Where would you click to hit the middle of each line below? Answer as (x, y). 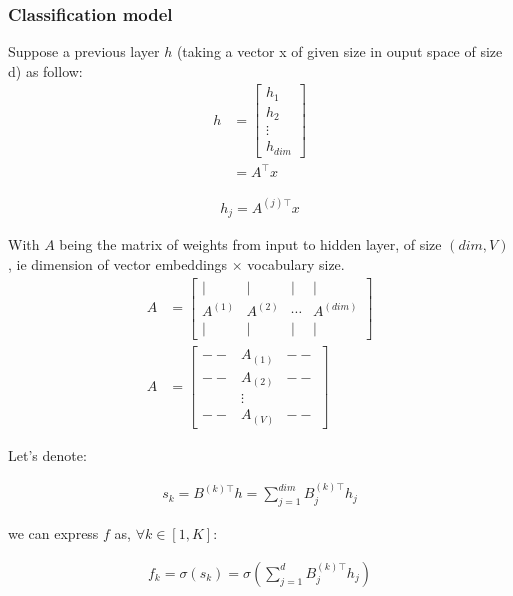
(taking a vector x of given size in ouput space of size (339, 51)
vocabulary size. (296, 263)
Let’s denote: (47, 454)
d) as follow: (45, 70)
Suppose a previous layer (84, 51)
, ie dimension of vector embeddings (118, 263)
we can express (53, 533)
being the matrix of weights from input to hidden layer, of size (250, 244)
